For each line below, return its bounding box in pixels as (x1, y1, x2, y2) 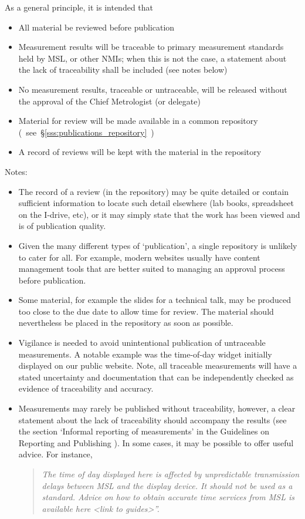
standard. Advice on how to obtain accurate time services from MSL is (42, 491, 294, 503)
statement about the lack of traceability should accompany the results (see (18, 413, 287, 426)
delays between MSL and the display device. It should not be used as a (42, 479, 293, 491)
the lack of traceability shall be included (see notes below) (18, 63, 228, 76)
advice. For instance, (18, 448, 93, 460)
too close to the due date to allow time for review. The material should (18, 305, 274, 317)
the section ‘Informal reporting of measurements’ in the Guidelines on (18, 425, 269, 437)
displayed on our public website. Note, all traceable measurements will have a (18, 359, 297, 372)
